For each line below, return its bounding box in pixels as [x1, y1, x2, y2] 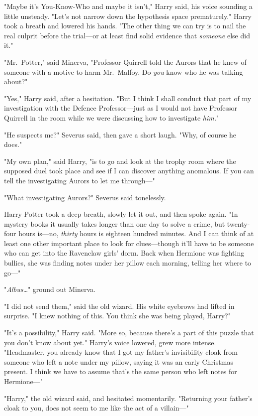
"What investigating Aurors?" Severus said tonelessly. [4, 192, 166, 202]
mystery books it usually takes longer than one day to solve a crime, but [4, 218, 225, 229]
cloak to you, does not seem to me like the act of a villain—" [4, 403, 189, 413]
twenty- [227, 218, 250, 229]
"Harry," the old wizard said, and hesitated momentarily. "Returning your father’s [4, 393, 253, 403]
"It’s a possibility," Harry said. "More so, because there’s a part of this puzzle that [4, 327, 254, 338]
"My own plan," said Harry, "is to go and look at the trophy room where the [4, 155, 236, 166]
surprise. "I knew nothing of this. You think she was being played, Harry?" [4, 310, 231, 321]
